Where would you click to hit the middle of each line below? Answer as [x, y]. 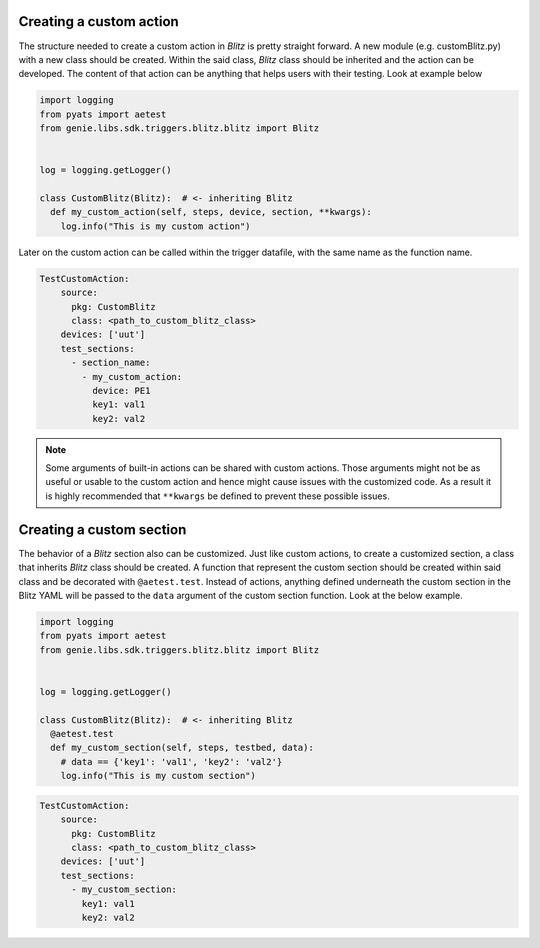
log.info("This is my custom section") [158, 776]
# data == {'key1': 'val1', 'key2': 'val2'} [171, 761]
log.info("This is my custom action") [155, 226]
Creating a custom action [98, 21]
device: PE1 [121, 390]
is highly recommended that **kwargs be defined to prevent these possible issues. [217, 496]
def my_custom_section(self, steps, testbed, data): [182, 748]
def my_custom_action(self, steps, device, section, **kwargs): [211, 212]
